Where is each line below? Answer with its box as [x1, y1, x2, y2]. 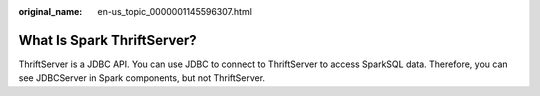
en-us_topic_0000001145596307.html [97, 6, 252, 17]
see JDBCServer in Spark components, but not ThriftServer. [18, 72, 265, 84]
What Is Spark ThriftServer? [18, 31, 197, 49]
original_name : [18, 6, 83, 17]
